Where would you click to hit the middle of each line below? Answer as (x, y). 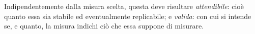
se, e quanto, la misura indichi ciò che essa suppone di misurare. (104, 26)
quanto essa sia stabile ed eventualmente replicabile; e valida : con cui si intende (128, 16)
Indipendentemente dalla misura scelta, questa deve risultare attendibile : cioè (124, 6)
